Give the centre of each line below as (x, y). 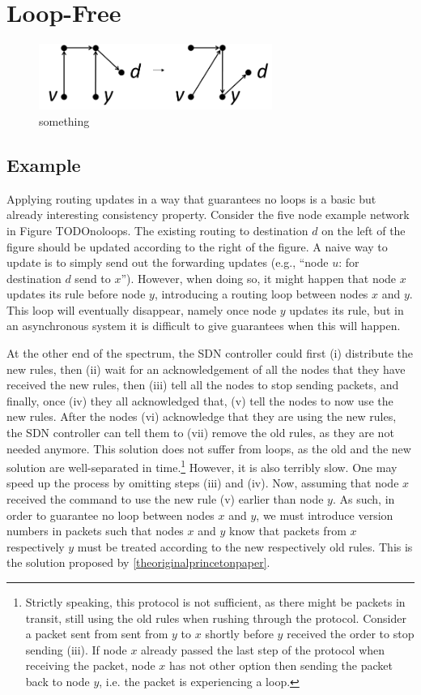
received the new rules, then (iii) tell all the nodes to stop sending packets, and (203, 385)
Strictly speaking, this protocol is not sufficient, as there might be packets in (215, 602)
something (64, 120)
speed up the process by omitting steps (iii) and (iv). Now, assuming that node (203, 483)
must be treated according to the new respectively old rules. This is (245, 546)
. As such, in (364, 499)
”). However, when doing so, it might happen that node (259, 278)
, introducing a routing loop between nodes (261, 294)
